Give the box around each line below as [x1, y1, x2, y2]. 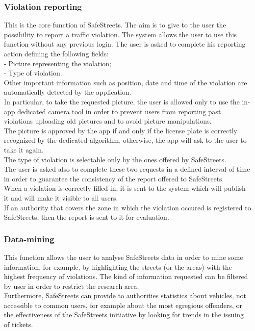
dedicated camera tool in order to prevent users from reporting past [17, 106, 221, 116]
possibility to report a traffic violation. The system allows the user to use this [4, 29, 237, 39]
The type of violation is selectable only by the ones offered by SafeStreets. [4, 154, 227, 164]
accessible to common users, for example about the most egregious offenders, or [4, 300, 242, 310]
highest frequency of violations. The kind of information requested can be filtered [4, 271, 248, 281]
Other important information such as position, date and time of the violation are [4, 77, 247, 87]
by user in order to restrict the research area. [4, 280, 139, 291]
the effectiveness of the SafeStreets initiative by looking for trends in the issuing [4, 309, 244, 320]
